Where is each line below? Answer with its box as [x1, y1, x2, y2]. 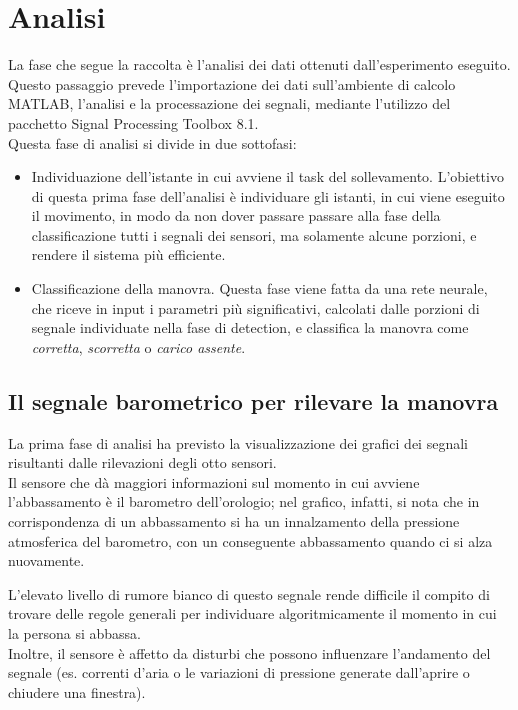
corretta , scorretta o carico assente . [31, 336, 246, 357]
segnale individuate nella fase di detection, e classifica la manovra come [31, 317, 469, 338]
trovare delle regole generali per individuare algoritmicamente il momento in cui [8, 603, 497, 624]
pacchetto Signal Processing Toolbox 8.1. [8, 112, 259, 133]
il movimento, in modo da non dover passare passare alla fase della [31, 205, 441, 226]
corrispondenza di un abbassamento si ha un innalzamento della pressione [8, 511, 460, 532]
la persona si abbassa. [8, 622, 141, 643]
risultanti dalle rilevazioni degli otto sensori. [8, 452, 277, 473]
